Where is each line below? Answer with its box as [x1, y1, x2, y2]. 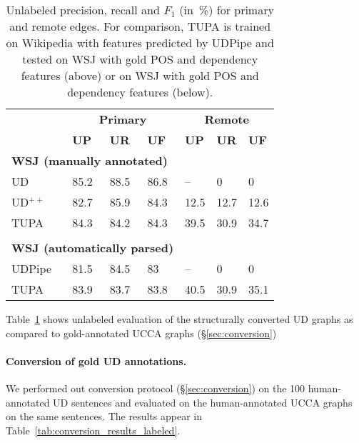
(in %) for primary [179, 1, 274, 18]
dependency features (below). [67, 84, 213, 100]
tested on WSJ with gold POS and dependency [22, 51, 258, 67]
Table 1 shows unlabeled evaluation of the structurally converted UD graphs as [6, 312, 353, 326]
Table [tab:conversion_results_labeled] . [6, 422, 181, 437]
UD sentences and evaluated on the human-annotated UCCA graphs [53, 394, 353, 409]
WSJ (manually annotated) [11, 152, 168, 169]
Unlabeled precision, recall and [6, 1, 160, 18]
